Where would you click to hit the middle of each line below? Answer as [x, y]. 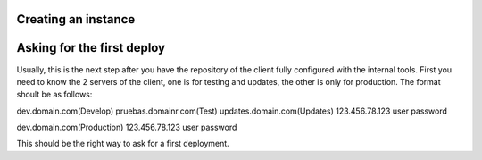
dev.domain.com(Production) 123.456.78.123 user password [127, 127]
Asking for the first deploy [91, 48]
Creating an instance [76, 19]
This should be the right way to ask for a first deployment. [123, 144]
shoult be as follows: [54, 95]
